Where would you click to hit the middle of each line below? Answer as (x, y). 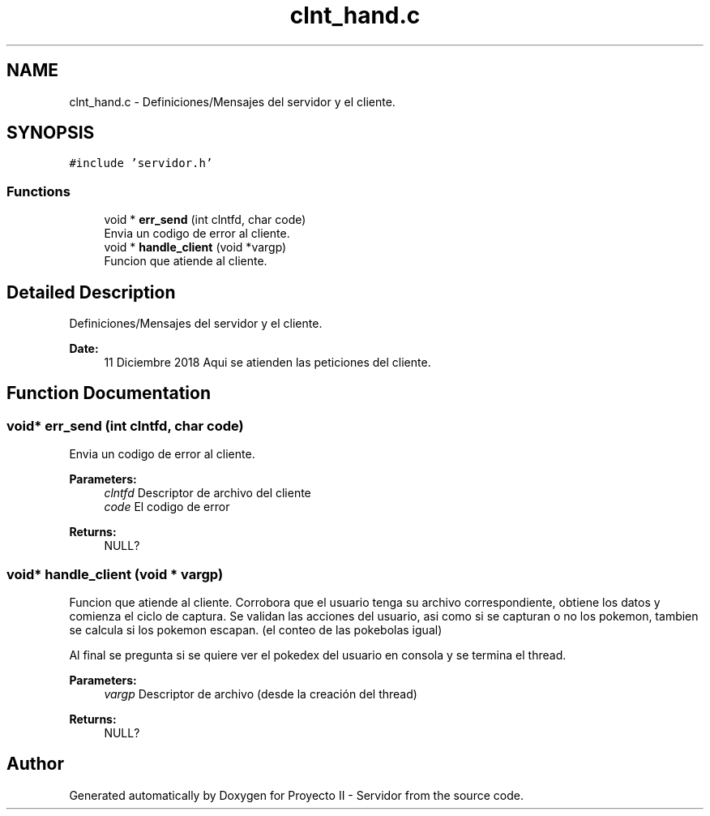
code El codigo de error (167, 507)
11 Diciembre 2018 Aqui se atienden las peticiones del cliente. (267, 363)
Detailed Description (91, 292)
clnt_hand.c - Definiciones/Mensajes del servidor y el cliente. (232, 101)
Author (35, 764)
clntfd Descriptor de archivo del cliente (207, 493)
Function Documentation (109, 393)
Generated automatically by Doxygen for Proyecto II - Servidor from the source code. (296, 795)
